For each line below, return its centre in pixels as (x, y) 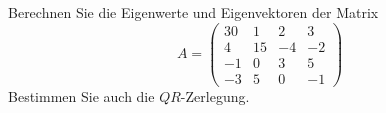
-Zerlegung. (215, 95)
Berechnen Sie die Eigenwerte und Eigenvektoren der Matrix (193, 12)
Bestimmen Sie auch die (81, 95)
